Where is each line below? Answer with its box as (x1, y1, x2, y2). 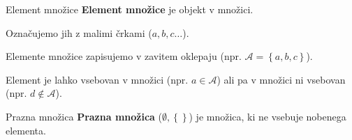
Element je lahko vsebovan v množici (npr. (6, 72, 189, 86)
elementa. (6, 123, 46, 137)
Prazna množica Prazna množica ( (6, 109, 163, 123)
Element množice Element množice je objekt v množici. (6, 2, 254, 16)
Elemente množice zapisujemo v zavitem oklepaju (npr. (6, 49, 242, 63)
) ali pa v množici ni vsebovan (217, 72, 346, 86)
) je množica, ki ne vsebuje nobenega (189, 109, 346, 123)
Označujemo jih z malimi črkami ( (6, 25, 152, 40)
